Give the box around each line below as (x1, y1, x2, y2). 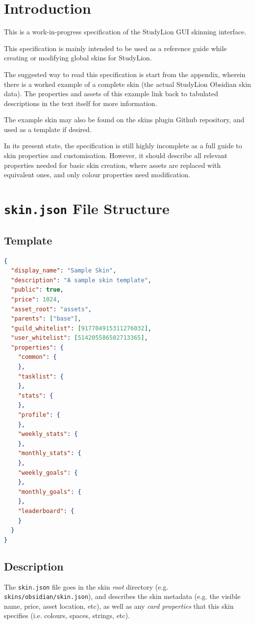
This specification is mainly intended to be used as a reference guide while (4, 43, 227, 53)
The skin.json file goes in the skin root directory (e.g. (4, 581, 169, 592)
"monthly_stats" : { (18, 450, 81, 457)
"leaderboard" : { (18, 507, 75, 515)
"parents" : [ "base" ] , (11, 315, 81, 323)
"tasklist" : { (18, 373, 64, 380)
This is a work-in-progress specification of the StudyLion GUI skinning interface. (4, 27, 247, 37)
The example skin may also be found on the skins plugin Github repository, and (4, 114, 245, 125)
